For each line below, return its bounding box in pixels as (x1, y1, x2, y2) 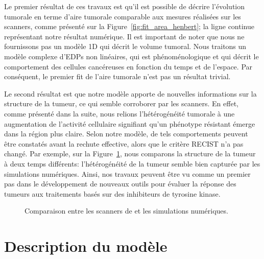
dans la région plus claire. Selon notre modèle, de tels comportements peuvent (4, 128, 248, 139)
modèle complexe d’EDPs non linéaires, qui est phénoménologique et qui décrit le (4, 51, 259, 61)
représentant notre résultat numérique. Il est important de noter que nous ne (4, 31, 245, 41)
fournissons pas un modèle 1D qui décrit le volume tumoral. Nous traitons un (4, 41, 247, 52)
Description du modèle (4, 236, 167, 256)
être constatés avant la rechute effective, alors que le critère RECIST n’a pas (4, 138, 244, 149)
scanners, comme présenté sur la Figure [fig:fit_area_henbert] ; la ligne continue (4, 21, 254, 32)
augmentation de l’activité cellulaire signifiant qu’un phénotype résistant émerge (4, 118, 255, 129)
